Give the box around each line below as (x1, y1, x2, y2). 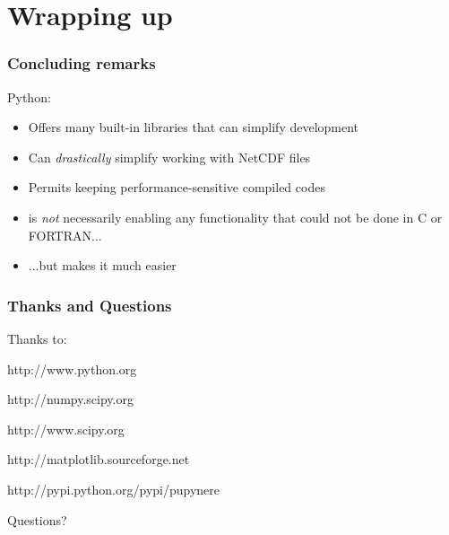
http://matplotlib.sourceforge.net (7, 450, 190, 469)
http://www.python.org (7, 359, 137, 378)
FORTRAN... (28, 225, 102, 244)
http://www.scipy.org (7, 419, 125, 438)
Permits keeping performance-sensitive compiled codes (28, 178, 325, 197)
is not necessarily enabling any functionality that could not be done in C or (28, 207, 443, 226)
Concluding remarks (7, 52, 156, 75)
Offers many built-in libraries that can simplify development (28, 118, 359, 136)
